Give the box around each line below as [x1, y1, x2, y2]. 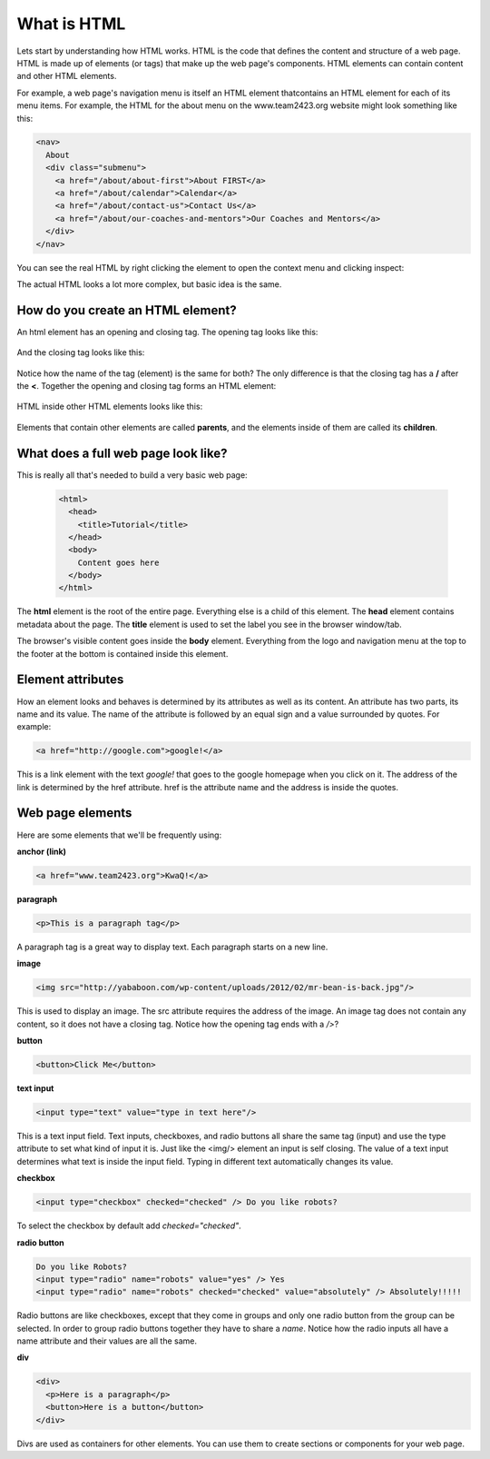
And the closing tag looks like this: [16, 347, 145, 358]
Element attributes [16, 672, 124, 688]
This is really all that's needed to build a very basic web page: [16, 469, 249, 481]
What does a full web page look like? [16, 445, 228, 461]
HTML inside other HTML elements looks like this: [16, 401, 203, 412]
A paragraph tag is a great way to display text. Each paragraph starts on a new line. [16, 941, 328, 952]
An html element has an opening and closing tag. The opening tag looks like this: [16, 326, 318, 337]
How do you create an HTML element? [16, 303, 237, 318]
